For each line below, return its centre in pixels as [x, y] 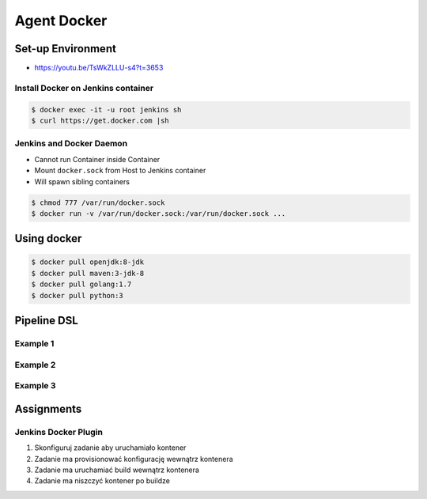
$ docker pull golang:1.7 [81, 284]
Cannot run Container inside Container [97, 159]
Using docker [48, 238]
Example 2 [35, 365]
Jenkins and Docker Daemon [71, 144]
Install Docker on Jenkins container [84, 88]
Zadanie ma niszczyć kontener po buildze [102, 481]
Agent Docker [61, 21]
